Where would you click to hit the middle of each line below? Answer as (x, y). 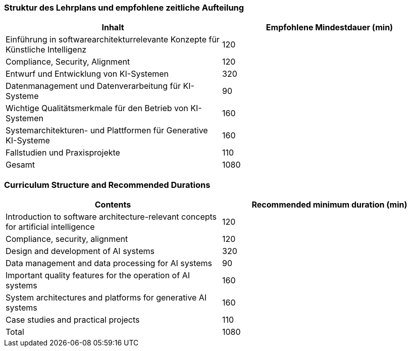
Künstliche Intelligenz (46, 50)
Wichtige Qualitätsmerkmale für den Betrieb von (97, 108)
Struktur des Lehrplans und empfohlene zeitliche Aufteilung (124, 8)
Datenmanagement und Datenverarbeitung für (93, 86)
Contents (113, 205)
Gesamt (20, 165)
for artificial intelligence (50, 227)
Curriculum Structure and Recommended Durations (107, 185)
